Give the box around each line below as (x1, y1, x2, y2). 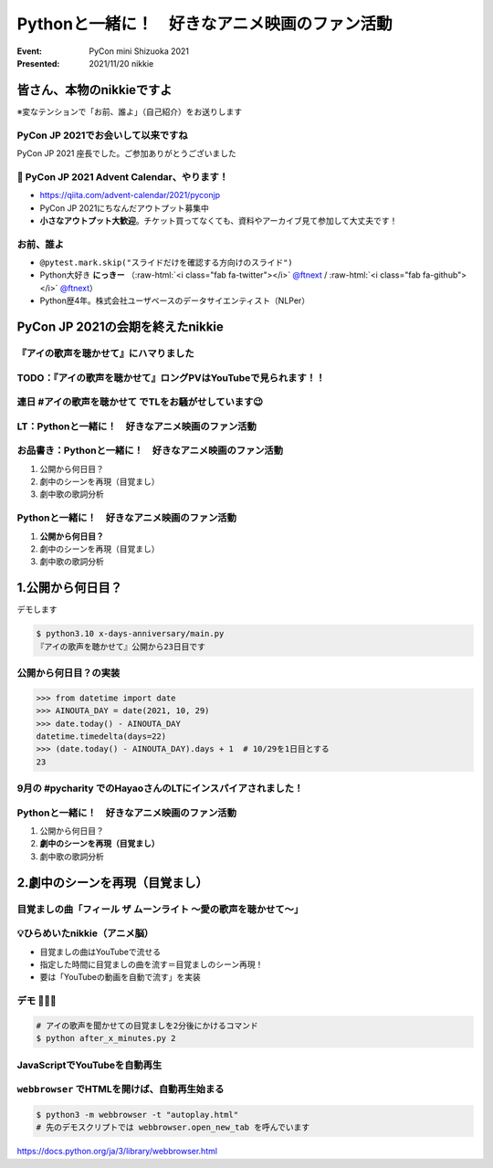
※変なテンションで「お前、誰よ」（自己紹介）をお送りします (16, 106, 242, 117)
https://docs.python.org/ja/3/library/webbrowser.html (16, 1146, 218, 1157)
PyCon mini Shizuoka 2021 (89, 46, 190, 57)
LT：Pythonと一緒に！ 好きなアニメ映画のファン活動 (16, 420, 257, 433)
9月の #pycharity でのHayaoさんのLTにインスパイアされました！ (16, 782, 304, 794)
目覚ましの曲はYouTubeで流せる (39, 946, 162, 957)
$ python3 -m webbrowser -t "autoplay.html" (36, 1110, 239, 1120)
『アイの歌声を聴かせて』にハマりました (16, 347, 195, 360)
